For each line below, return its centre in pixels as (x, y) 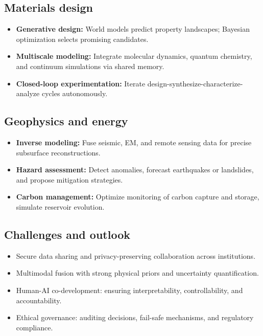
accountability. (39, 300)
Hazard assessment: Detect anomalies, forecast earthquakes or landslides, (135, 170)
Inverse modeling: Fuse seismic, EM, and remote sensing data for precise (134, 142)
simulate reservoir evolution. (60, 206)
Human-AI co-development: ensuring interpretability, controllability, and (129, 290)
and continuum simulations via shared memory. (90, 66)
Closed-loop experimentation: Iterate (81, 83)
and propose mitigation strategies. (69, 179)
